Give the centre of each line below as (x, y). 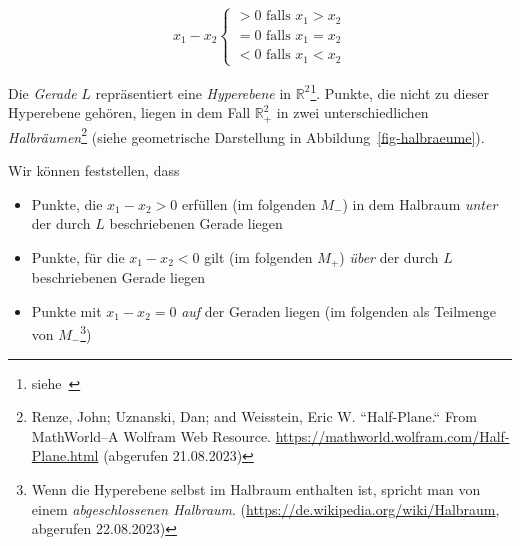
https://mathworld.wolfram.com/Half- (392, 435)
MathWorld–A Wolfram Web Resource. (151, 435)
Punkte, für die (78, 256)
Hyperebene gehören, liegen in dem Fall (129, 112)
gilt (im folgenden (258, 256)
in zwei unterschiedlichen (352, 112)
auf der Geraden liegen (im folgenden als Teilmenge (338, 310)
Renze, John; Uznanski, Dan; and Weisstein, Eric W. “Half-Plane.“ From (254, 416)
